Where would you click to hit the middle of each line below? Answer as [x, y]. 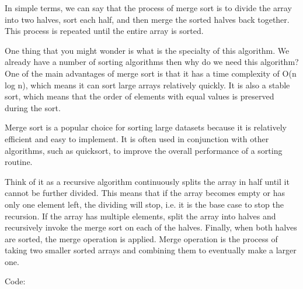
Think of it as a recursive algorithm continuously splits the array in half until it [147, 181]
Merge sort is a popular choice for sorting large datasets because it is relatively [146, 127]
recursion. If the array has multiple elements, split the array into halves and [140, 216]
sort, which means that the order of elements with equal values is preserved [140, 96]
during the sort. [33, 107]
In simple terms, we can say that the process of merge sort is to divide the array [148, 8]
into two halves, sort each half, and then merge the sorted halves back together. [147, 19]
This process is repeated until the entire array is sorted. [104, 31]
